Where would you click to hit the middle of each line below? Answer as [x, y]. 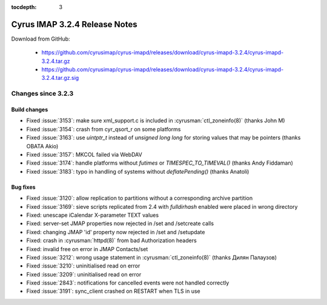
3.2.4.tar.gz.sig [60, 78]
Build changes [30, 110]
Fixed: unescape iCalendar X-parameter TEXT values [93, 215]
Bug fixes [23, 187]
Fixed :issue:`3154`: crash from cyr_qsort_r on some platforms [104, 129]
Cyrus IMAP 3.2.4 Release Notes [74, 24]
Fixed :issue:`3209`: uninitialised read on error [84, 274]
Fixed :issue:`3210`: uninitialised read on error [83, 266]
